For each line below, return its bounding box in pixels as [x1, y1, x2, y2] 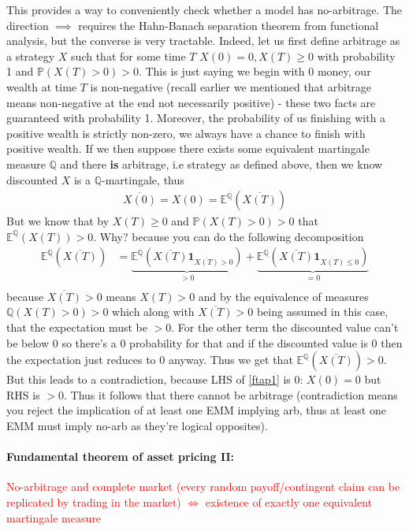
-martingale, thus [102, 171, 184, 188]
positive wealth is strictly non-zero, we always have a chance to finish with [6, 124, 366, 141]
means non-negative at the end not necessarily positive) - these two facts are [6, 94, 376, 110]
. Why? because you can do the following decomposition [93, 228, 364, 244]
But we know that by [6, 213, 110, 229]
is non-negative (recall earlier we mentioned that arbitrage [90, 78, 372, 95]
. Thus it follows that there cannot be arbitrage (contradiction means [63, 386, 398, 403]
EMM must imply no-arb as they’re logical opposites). [6, 418, 268, 433]
